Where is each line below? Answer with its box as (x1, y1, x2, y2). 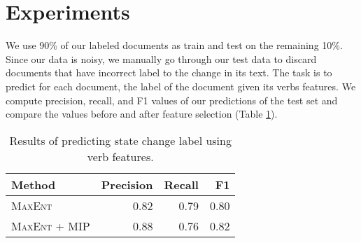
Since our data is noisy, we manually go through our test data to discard (6, 51, 317, 66)
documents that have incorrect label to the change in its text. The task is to (6, 65, 332, 80)
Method (11, 176, 56, 193)
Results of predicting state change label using (9, 132, 232, 148)
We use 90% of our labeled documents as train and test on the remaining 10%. (6, 38, 343, 53)
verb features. (87, 148, 154, 165)
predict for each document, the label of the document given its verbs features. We (6, 78, 356, 93)
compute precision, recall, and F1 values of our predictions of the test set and (6, 92, 338, 107)
